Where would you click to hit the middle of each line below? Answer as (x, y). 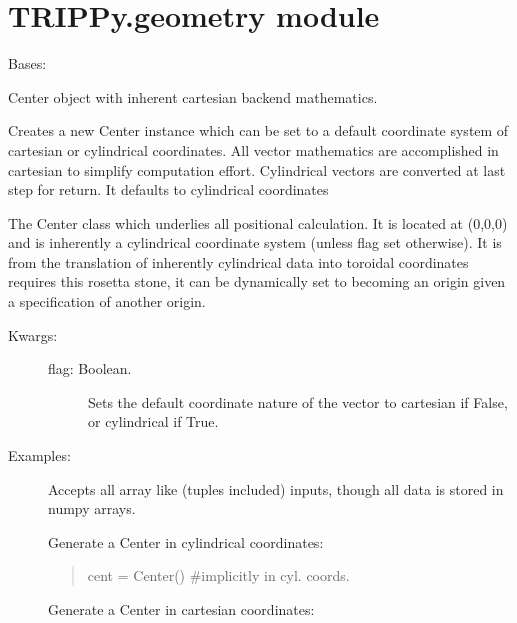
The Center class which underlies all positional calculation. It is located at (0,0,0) (258, 222)
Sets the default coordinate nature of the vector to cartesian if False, (298, 401)
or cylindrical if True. (153, 421)
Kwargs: (33, 334)
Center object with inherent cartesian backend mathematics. (193, 96)
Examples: (39, 455)
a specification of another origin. (107, 301)
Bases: (27, 63)
